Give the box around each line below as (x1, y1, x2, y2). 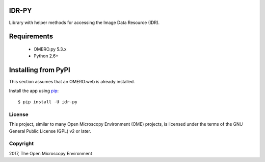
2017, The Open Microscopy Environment (9, 150, 93, 156)
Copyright (9, 140, 34, 147)
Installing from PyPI (9, 66, 71, 74)
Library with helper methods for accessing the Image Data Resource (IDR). (9, 20, 159, 25)
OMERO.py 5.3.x (33, 46, 67, 52)
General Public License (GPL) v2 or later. (9, 128, 91, 134)
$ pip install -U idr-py (18, 99, 78, 105)
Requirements (9, 32, 53, 41)
